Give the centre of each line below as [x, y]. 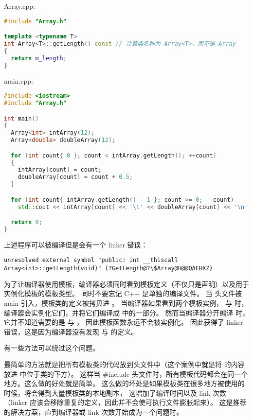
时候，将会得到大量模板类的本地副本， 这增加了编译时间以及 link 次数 [115, 393]
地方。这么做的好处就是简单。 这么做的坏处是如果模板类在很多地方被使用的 [124, 383]
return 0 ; [27, 222]
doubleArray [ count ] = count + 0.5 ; [75, 177]
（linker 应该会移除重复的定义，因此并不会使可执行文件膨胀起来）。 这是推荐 [125, 402]
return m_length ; [39, 58]
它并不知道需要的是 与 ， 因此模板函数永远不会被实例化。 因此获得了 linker [124, 322]
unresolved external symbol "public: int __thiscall [91, 260]
